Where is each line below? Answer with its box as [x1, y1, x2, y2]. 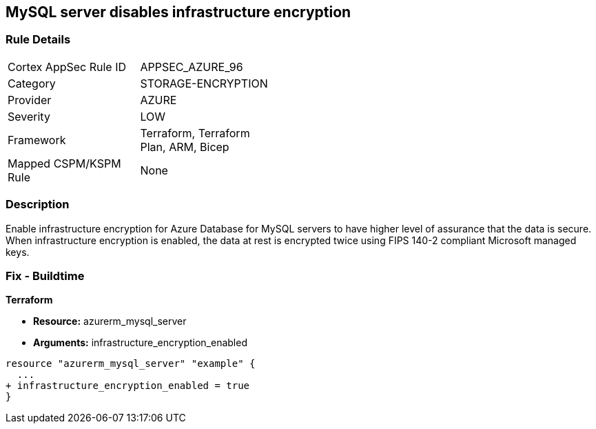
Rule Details [6, 32, 71, 47]
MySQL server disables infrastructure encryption [6, 3, 351, 21]
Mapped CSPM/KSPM [8, 156, 121, 170]
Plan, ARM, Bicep [140, 139, 229, 154]
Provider [8, 92, 52, 107]
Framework [8, 132, 66, 147]
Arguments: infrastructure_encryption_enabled [33, 337, 247, 349]
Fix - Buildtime [6, 268, 85, 283]
